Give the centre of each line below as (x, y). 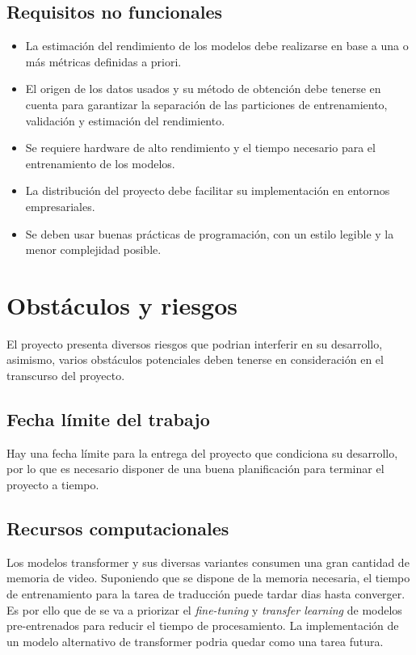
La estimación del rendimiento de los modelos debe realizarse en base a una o (217, 46)
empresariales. (60, 206)
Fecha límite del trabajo (108, 419)
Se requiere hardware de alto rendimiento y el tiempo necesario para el (200, 148)
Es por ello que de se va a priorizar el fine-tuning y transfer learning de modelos (204, 609)
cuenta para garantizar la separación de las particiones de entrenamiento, (206, 104)
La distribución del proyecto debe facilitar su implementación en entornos (208, 190)
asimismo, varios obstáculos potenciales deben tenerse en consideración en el (195, 359)
